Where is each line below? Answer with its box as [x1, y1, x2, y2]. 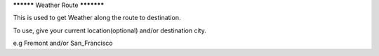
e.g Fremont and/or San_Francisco [13, 39, 113, 48]
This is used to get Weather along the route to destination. [13, 14, 181, 22]
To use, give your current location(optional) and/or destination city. [13, 26, 206, 35]
